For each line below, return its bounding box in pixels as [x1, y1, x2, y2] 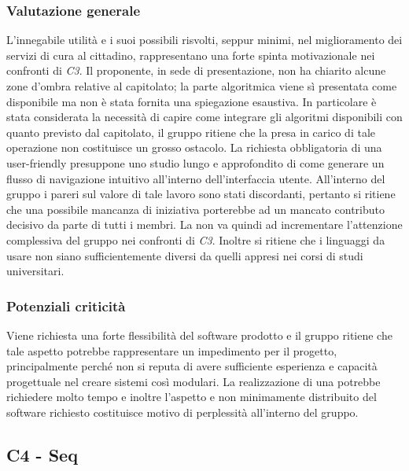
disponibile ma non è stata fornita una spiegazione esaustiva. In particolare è [6, 93, 377, 109]
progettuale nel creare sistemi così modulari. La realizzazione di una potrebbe [6, 373, 381, 389]
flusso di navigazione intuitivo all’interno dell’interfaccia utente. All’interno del [6, 170, 385, 186]
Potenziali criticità [6, 296, 126, 315]
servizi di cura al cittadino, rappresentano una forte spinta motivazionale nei [6, 46, 375, 63]
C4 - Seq [6, 442, 78, 466]
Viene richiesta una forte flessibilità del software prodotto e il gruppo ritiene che [6, 326, 392, 343]
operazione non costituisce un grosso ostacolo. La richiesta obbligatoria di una [6, 139, 382, 156]
